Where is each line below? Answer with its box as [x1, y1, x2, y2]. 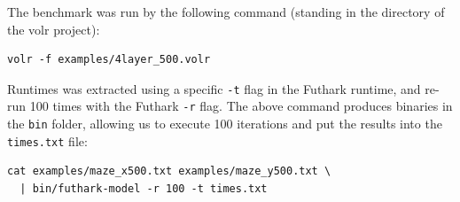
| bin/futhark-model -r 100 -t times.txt [19, 183, 268, 195]
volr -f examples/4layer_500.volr [7, 53, 211, 66]
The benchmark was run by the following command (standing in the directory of [7, 3, 445, 20]
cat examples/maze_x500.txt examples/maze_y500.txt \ [7, 165, 331, 178]
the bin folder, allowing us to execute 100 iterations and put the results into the [7, 114, 442, 133]
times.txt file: [7, 131, 88, 150]
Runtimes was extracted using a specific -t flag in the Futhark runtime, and [7, 79, 421, 97]
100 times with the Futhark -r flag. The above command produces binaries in [29, 97, 453, 115]
